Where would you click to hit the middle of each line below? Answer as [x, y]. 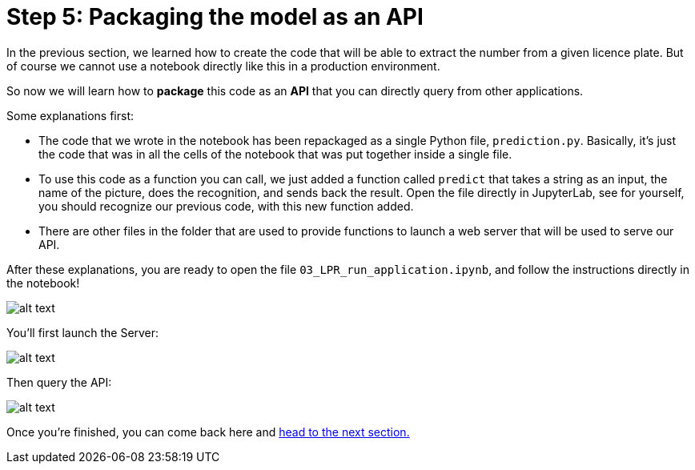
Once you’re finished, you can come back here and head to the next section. [208, 432]
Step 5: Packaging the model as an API [215, 17]
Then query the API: [59, 382]
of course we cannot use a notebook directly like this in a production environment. [223, 66]
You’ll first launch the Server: [83, 332]
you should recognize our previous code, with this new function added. [226, 206]
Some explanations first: [70, 115]
